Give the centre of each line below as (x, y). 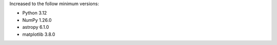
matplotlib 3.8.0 (39, 34)
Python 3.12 (35, 13)
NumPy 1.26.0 (37, 20)
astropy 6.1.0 (36, 27)
